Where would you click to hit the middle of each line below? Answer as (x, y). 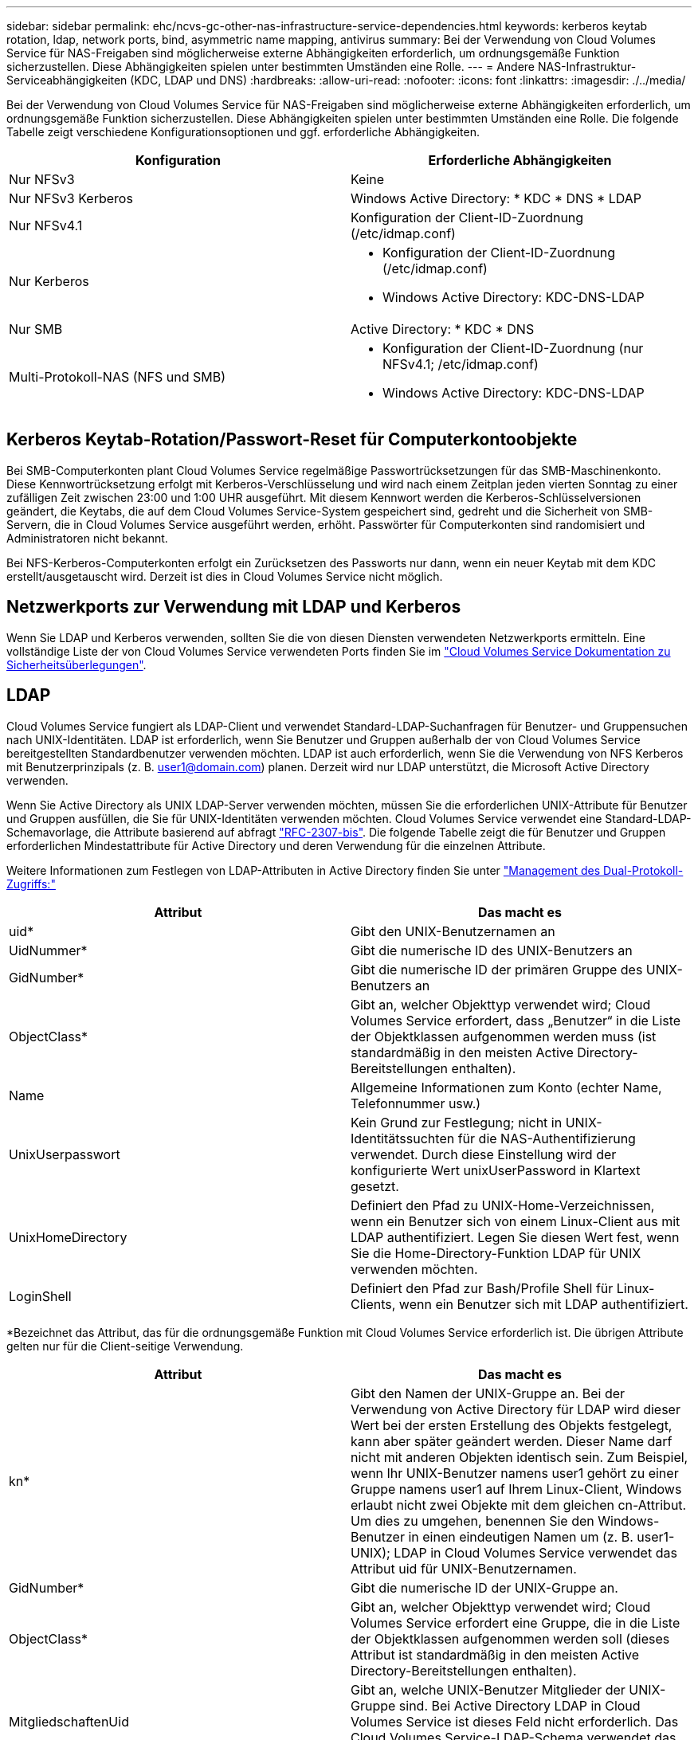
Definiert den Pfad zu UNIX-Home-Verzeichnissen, (503, 1205)
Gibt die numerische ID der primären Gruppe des (497, 969)
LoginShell (40, 1296)
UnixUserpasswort (65, 1154)
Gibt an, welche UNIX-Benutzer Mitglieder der (488, 1689)
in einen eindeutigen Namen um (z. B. (521, 1536)
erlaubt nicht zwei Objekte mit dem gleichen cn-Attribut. (519, 1505)
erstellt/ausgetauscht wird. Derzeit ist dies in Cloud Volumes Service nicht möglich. (225, 576)
